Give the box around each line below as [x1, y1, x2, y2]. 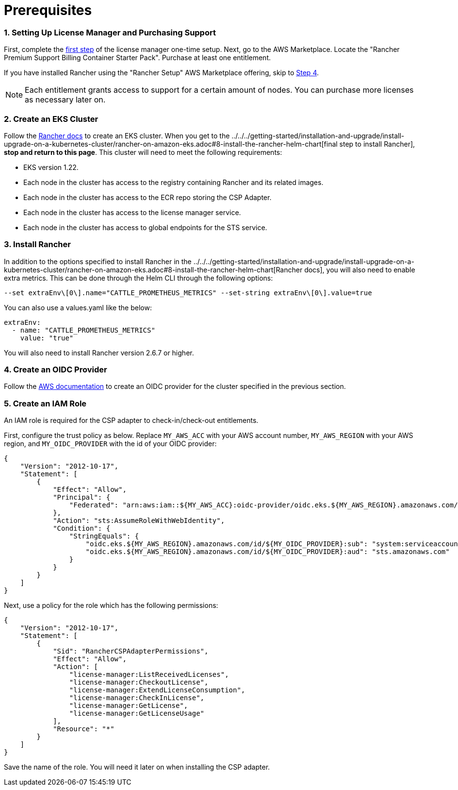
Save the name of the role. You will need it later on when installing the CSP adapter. [4, 763, 270, 772]
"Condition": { [53, 524, 111, 533]
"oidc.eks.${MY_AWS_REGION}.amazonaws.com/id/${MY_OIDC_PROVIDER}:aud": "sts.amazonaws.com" [85, 548, 450, 556]
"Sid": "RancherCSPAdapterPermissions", [53, 647, 209, 656]
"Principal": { [53, 493, 111, 502]
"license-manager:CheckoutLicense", [69, 678, 209, 687]
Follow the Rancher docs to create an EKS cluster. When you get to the [4, 131, 230, 140]
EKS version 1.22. [23, 163, 79, 171]
